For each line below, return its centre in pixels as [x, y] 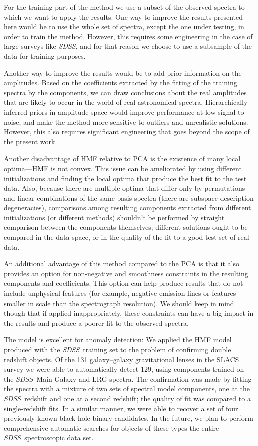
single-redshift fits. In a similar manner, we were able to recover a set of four [121, 408]
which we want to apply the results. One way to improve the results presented [124, 16]
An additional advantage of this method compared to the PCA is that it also [122, 264]
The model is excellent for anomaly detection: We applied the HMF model [118, 339]
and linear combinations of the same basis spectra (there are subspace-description [129, 197]
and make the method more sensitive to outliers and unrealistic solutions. [136, 122]
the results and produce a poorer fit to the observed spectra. [96, 322]
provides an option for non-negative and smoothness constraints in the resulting [126, 273]
